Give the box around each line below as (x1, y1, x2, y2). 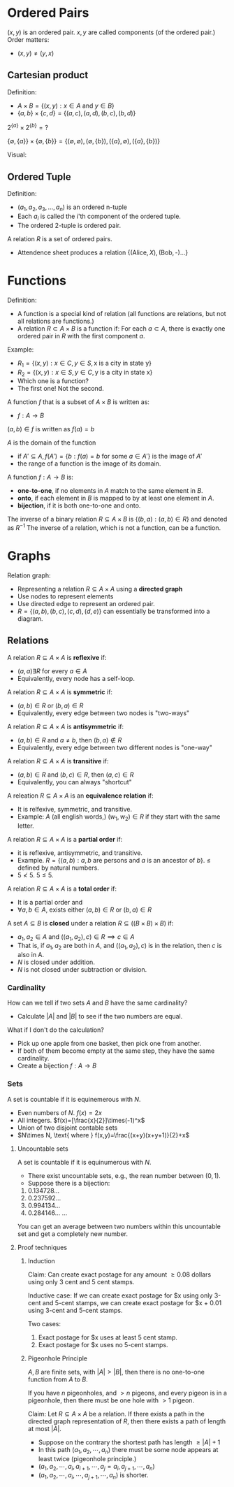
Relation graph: (7, 571, 51, 580)
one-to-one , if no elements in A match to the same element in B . (17, 487, 204, 495)
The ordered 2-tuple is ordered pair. (17, 221, 121, 229)
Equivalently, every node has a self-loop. (17, 674, 135, 682)
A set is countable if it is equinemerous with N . (7, 1095, 141, 1103)
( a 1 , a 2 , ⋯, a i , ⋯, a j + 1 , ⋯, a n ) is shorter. (38, 1471, 149, 1481)
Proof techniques (17, 1243, 68, 1251)
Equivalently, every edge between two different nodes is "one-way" (17, 743, 213, 752)
